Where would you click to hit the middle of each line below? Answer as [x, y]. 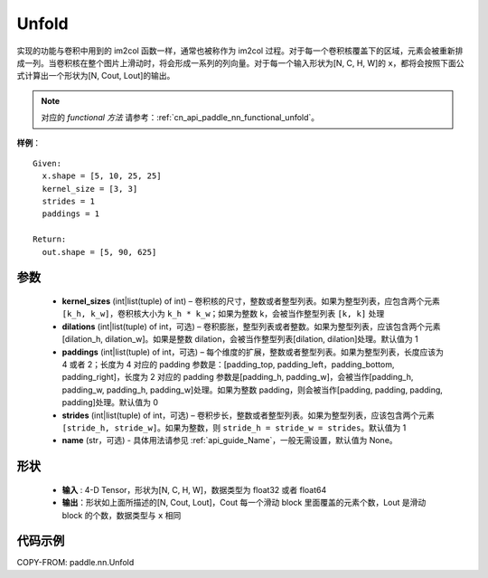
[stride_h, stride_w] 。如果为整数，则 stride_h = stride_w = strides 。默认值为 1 [234, 427]
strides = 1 [68, 202]
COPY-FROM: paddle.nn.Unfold [75, 563]
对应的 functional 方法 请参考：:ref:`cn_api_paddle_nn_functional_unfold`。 [180, 118]
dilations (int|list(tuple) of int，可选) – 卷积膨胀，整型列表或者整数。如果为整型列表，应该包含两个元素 [252, 327]
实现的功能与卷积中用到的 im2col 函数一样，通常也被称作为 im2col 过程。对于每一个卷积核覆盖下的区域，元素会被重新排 [240, 51]
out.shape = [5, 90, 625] [99, 252]
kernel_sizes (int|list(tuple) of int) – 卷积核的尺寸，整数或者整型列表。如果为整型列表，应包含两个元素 [251, 301]
